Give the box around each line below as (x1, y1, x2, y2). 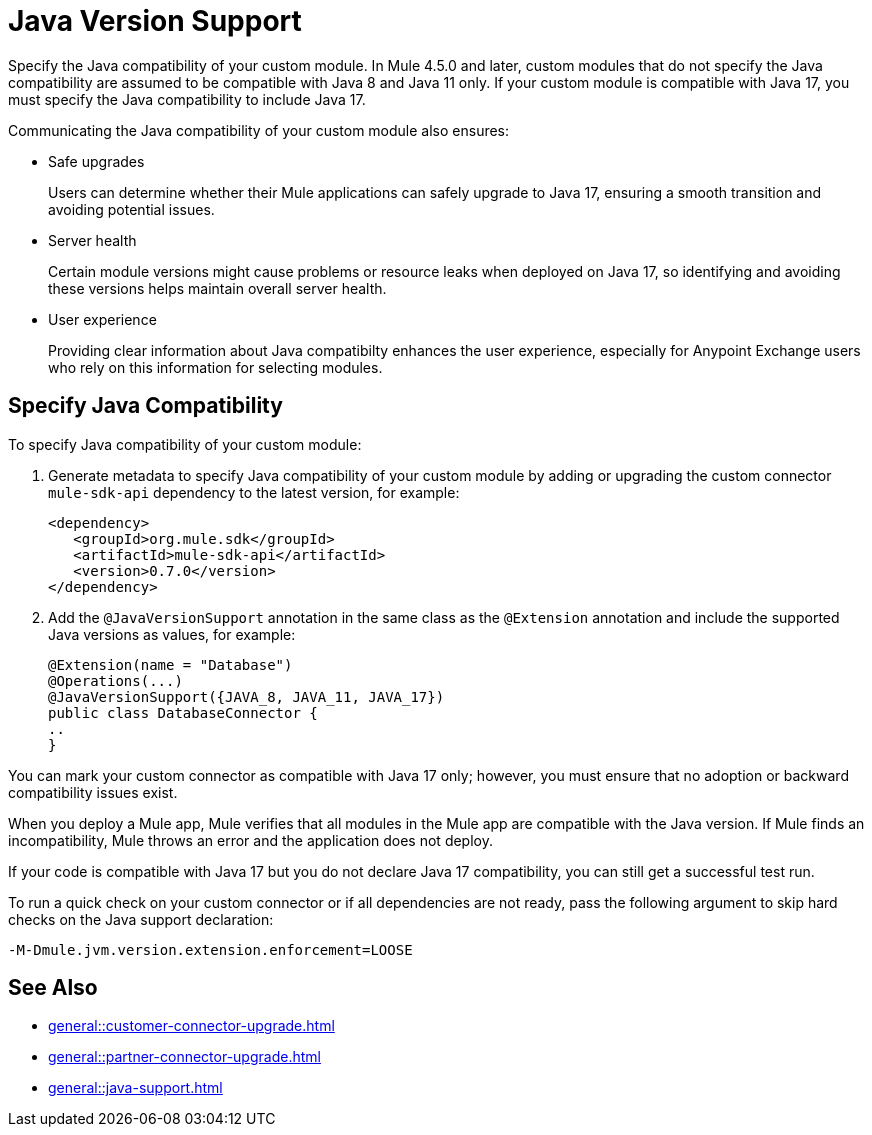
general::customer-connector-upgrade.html (48, 1017, 335, 1035)
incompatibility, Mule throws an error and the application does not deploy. (8, 831, 493, 849)
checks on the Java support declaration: (8, 910, 274, 928)
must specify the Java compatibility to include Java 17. (8, 90, 366, 108)
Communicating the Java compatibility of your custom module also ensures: (8, 121, 510, 139)
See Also (8, 975, 98, 1001)
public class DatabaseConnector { (48, 704, 318, 721)
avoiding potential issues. (48, 200, 215, 218)
